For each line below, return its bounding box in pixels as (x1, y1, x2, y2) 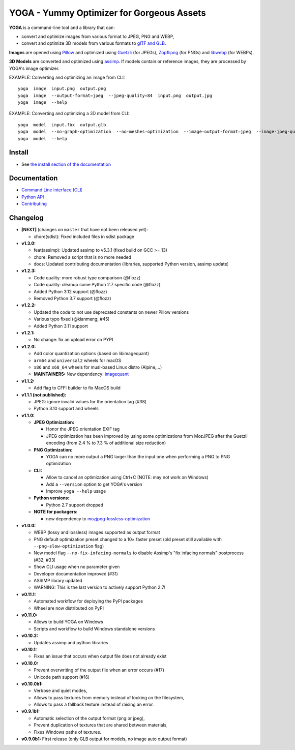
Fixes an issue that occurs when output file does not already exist (33, 653, 167, 659)
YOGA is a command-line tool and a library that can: (9, 25, 115, 30)
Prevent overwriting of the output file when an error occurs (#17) (33, 667, 165, 673)
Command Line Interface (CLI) (21, 187, 83, 193)
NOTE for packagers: (33, 509, 78, 515)
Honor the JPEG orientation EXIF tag (46, 426, 120, 432)
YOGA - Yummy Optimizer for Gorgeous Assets (9, 7, 206, 18)
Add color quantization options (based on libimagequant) (33, 351, 149, 357)
